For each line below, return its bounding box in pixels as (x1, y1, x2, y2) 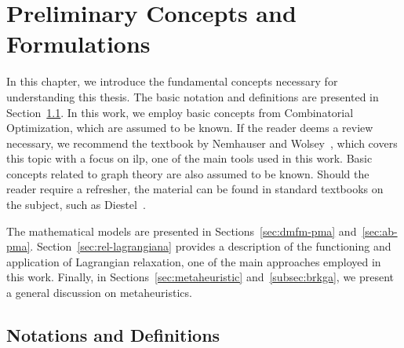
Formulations (6, 27, 151, 60)
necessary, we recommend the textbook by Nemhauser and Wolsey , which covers (6, 134, 398, 151)
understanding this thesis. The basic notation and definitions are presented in (6, 88, 379, 104)
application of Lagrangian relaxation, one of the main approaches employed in (6, 253, 381, 269)
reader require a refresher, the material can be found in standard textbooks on (6, 181, 384, 197)
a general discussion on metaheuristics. (6, 284, 192, 301)
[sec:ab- (362, 222, 398, 239)
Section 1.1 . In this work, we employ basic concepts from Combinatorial (6, 104, 354, 120)
